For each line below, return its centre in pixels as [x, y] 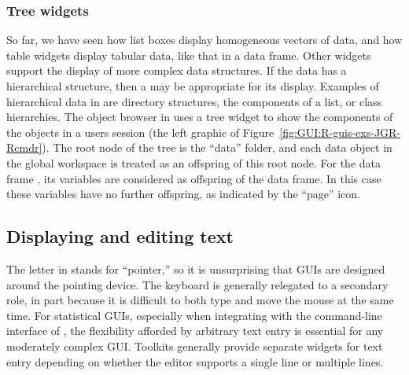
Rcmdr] [24, 147]
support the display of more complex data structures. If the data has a [177, 70]
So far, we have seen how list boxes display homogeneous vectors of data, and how [204, 40]
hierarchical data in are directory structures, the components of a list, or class [194, 101]
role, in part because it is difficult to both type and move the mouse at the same [200, 300]
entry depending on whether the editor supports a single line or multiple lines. [195, 361]
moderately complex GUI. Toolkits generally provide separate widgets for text [195, 346]
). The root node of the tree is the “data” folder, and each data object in [217, 147]
